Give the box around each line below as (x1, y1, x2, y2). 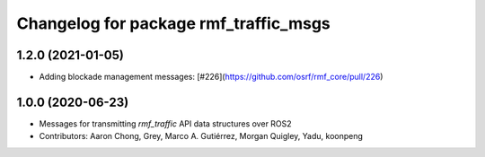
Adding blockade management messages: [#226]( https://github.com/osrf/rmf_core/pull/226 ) (39, 72, 384, 83)
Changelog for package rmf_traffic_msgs (16, 13, 331, 33)
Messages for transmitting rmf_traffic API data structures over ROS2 (39, 118, 292, 129)
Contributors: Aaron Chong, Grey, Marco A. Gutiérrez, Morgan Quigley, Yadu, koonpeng (39, 131, 364, 142)
